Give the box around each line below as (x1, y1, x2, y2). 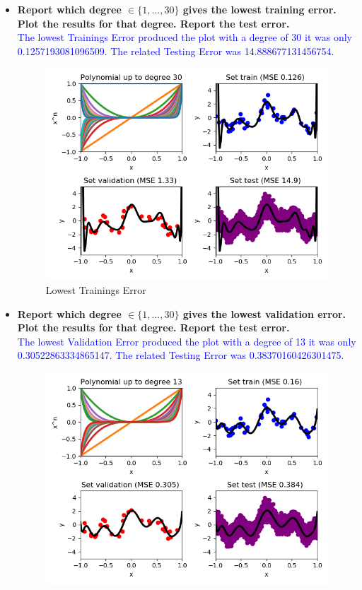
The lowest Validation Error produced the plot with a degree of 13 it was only (17, 334, 356, 348)
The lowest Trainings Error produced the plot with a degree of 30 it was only (17, 30, 352, 45)
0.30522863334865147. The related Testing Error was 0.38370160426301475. (17, 348, 344, 362)
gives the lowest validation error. (182, 306, 346, 321)
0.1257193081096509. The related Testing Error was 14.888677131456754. (17, 43, 334, 58)
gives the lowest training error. (182, 2, 337, 16)
